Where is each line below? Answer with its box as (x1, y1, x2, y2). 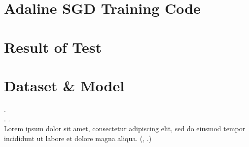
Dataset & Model (4, 75, 125, 95)
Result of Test (4, 37, 102, 57)
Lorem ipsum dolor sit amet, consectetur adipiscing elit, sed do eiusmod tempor (4, 123, 246, 134)
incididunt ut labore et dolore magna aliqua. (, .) (4, 133, 152, 143)
